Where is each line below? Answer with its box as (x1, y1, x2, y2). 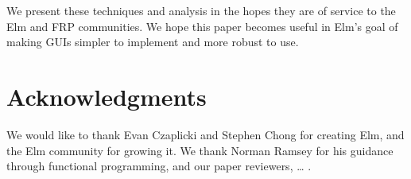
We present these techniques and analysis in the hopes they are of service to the (6, 2, 396, 18)
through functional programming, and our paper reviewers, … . (6, 158, 312, 174)
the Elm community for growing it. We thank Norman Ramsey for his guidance (6, 142, 394, 158)
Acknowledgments (6, 80, 207, 112)
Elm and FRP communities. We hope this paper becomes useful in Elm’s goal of (6, 18, 398, 34)
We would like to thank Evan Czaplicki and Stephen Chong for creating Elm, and (6, 126, 405, 142)
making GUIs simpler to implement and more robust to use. (6, 33, 299, 50)
